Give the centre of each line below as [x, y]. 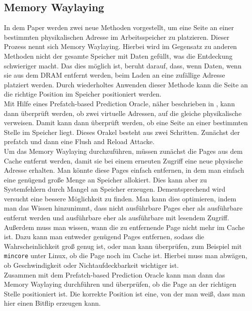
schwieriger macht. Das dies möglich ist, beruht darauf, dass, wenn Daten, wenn [123, 65]
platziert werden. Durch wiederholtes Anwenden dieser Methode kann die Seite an [126, 84]
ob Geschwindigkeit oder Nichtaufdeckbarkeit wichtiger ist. [92, 265]
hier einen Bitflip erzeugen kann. [52, 303]
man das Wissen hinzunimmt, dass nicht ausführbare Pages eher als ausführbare [123, 208]
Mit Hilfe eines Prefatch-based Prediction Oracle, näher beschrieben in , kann [119, 103]
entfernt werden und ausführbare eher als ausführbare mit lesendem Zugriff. [117, 218]
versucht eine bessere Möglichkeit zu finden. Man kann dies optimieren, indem [120, 198]
